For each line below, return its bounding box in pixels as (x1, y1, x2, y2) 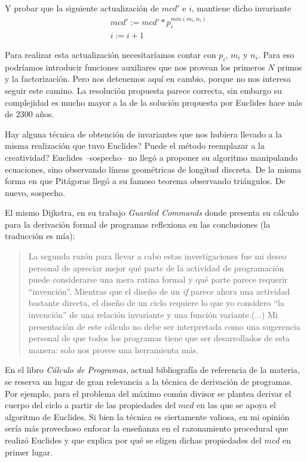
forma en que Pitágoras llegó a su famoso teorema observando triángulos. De (5, 175, 285, 187)
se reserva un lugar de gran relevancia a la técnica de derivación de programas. (5, 375, 293, 387)
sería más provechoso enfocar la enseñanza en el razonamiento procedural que (5, 422, 288, 435)
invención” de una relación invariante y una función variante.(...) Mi (28, 308, 278, 321)
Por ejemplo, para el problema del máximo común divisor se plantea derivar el (5, 387, 291, 399)
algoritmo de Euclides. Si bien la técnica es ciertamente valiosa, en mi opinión (5, 410, 290, 423)
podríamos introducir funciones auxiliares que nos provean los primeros (5, 60, 265, 73)
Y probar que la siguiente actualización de (5, 2, 159, 14)
